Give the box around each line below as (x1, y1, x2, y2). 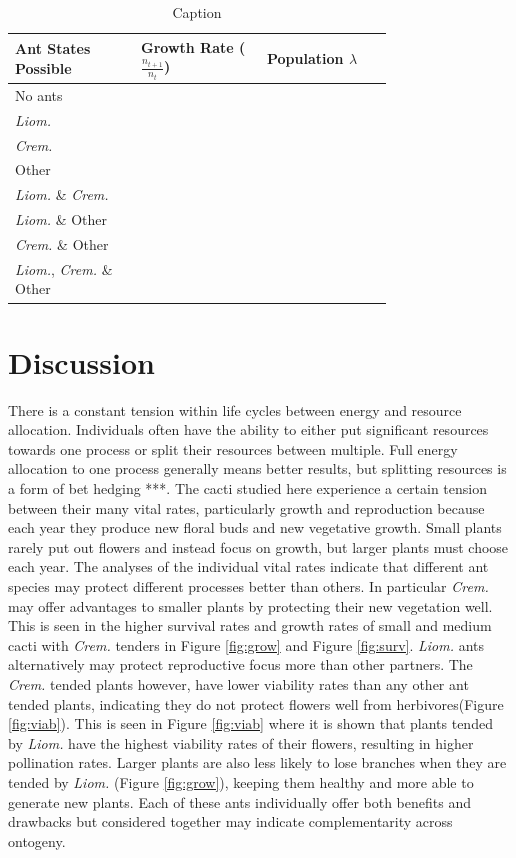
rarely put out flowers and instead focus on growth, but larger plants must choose (8, 536, 509, 557)
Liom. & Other (15, 209, 108, 230)
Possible (15, 57, 72, 78)
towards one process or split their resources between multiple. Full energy (8, 438, 458, 459)
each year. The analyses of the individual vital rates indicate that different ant (8, 556, 489, 577)
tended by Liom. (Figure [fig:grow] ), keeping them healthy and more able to (8, 771, 474, 792)
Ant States (15, 38, 91, 59)
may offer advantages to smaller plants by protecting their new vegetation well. (8, 595, 493, 616)
